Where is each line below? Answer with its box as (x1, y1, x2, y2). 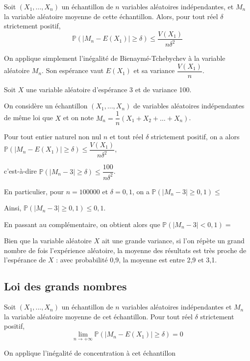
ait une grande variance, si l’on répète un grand (101, 235, 245, 246)
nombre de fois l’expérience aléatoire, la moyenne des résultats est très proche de (4, 245, 247, 255)
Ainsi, (4, 203, 22, 213)
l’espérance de (4, 255, 46, 265)
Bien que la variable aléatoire (4, 235, 92, 246)
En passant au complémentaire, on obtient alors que (4, 219, 160, 229)
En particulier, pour (4, 186, 64, 196)
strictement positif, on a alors (151, 131, 240, 142)
